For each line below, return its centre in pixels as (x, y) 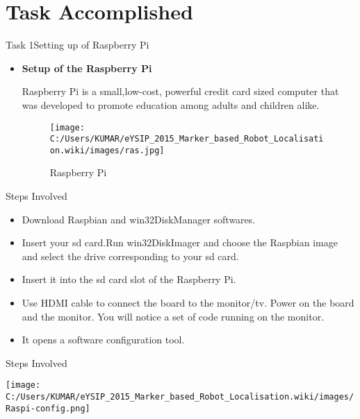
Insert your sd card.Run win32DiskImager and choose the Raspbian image (180, 242)
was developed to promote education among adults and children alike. (171, 104)
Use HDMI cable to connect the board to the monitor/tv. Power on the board (188, 303)
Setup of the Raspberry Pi (87, 68)
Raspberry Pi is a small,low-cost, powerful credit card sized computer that (180, 91)
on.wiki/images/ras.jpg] (107, 150)
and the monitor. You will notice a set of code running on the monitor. (173, 316)
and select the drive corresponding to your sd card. (130, 256)
